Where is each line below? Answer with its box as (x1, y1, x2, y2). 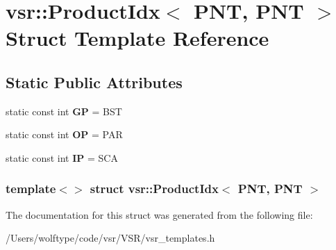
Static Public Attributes (6, 71, 183, 92)
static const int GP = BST (6, 103, 122, 118)
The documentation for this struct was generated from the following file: (6, 207, 313, 222)
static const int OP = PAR (6, 127, 123, 142)
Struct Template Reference (6, 24, 269, 52)
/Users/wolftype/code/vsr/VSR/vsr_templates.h (6, 231, 215, 245)
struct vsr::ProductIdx (90, 180, 219, 197)
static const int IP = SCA (6, 150, 118, 165)
